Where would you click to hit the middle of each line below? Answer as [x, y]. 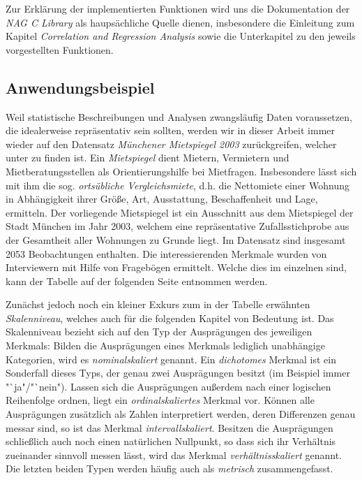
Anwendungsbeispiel [80, 87]
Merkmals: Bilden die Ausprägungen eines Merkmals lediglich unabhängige [165, 346]
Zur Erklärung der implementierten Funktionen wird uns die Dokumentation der [178, 8]
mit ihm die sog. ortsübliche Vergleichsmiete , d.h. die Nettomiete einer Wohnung [178, 185]
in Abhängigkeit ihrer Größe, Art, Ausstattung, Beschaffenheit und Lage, [162, 199]
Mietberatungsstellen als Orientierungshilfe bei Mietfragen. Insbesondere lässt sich [181, 171]
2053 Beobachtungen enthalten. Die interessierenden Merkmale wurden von [166, 253]
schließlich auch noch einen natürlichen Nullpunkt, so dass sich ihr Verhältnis [171, 441]
